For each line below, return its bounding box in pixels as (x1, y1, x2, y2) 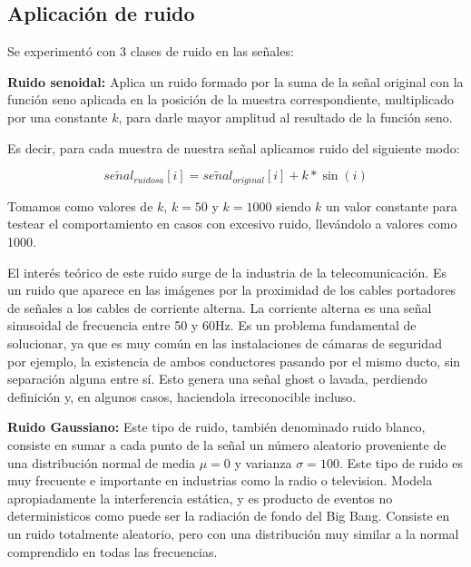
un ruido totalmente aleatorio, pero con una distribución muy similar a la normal (7, 523, 459, 543)
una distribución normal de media (7, 453, 196, 472)
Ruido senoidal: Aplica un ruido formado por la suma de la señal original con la (7, 72, 464, 91)
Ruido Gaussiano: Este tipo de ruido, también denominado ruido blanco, (7, 417, 426, 436)
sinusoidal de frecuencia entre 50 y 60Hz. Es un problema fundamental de (7, 316, 417, 335)
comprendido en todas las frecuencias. (7, 542, 218, 561)
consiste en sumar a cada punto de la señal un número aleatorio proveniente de (7, 435, 446, 454)
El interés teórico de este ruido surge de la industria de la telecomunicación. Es (7, 262, 446, 281)
